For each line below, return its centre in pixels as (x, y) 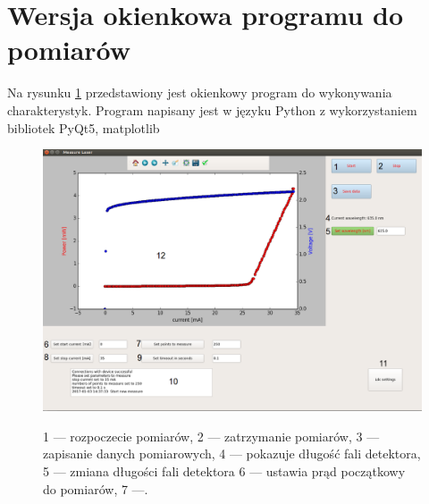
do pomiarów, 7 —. (96, 488)
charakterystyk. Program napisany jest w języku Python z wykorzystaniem (212, 109)
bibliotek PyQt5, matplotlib (84, 127)
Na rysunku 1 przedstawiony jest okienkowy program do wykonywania (200, 92)
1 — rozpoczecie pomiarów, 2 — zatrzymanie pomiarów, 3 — (211, 436)
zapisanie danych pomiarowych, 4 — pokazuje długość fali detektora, (232, 454)
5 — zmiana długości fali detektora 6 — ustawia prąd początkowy (224, 471)
